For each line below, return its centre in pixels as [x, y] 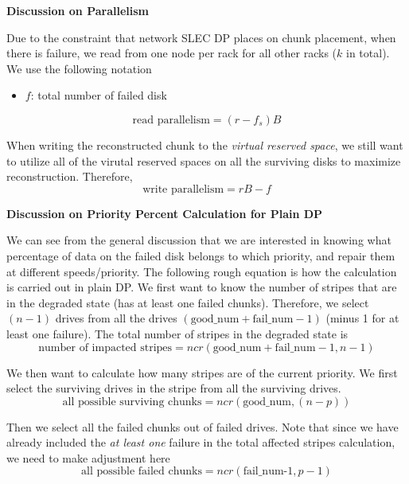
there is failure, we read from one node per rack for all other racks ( [172, 53]
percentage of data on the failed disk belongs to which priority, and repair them [201, 255]
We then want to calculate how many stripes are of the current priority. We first [202, 372]
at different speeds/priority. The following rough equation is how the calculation [202, 271]
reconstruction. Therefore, [70, 176]
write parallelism [183, 189]
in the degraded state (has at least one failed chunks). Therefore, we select [188, 302]
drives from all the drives [116, 318]
